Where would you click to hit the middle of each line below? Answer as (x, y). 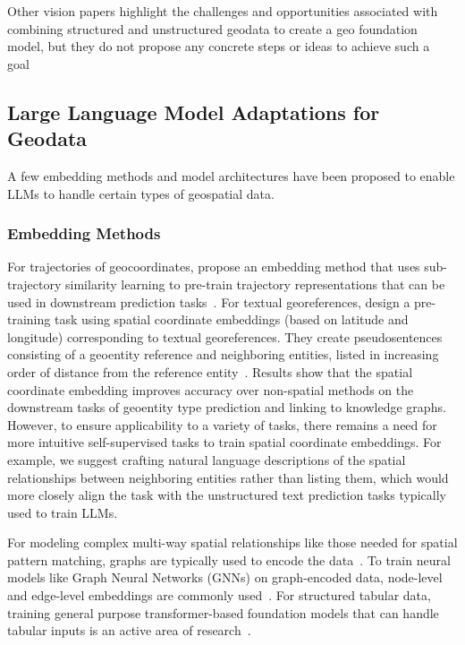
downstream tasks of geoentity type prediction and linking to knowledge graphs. (227, 407)
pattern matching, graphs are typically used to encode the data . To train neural (229, 559)
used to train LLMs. (63, 512)
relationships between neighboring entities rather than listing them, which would (228, 477)
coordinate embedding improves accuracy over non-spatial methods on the (211, 389)
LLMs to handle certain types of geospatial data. (141, 193)
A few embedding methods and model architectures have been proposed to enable (231, 175)
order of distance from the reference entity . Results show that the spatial (210, 371)
